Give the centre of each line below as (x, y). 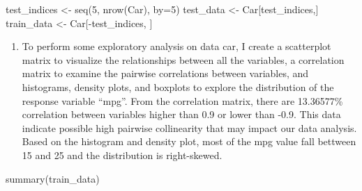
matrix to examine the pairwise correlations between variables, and (165, 73)
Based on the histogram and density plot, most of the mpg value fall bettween (189, 141)
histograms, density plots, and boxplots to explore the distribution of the (178, 86)
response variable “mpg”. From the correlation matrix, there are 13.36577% (182, 100)
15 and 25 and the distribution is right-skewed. (122, 155)
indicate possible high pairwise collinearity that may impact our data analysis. (189, 127)
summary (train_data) (53, 178)
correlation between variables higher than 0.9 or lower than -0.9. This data (181, 114)
